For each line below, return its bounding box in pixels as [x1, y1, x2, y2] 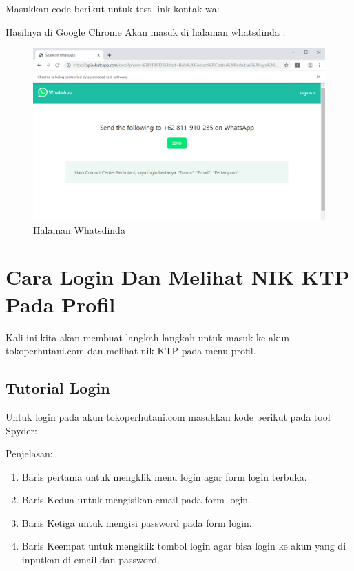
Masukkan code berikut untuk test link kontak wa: [6, 1, 220, 15]
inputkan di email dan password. [21, 552, 160, 567]
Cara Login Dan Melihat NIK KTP [6, 263, 350, 291]
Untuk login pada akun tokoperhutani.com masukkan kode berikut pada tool [6, 409, 331, 423]
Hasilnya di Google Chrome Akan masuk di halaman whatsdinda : [6, 24, 286, 39]
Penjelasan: [6, 446, 53, 461]
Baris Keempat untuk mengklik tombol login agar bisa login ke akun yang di [21, 539, 346, 553]
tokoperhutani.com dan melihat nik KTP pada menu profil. [6, 343, 256, 358]
